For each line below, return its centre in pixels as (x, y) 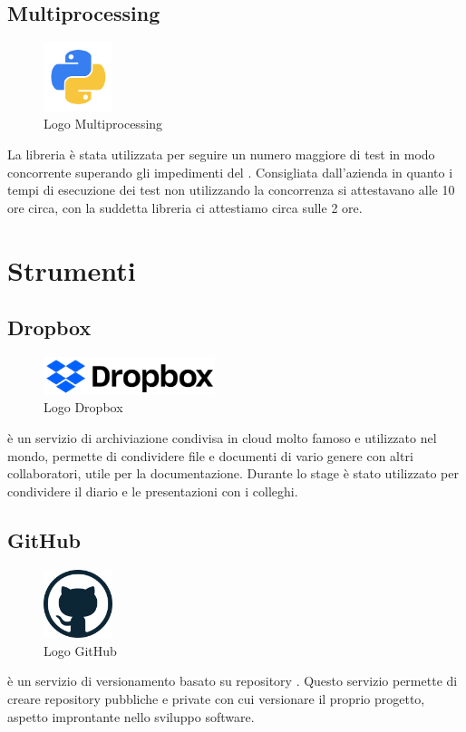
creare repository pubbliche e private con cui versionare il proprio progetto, (216, 698)
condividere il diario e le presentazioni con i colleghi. (153, 491)
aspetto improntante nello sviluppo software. (131, 716)
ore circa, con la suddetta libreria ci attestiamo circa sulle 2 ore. (185, 207)
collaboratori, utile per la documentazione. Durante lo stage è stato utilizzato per (233, 473)
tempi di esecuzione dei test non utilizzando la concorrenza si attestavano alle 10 (231, 190)
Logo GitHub (80, 650)
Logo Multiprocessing (103, 124)
